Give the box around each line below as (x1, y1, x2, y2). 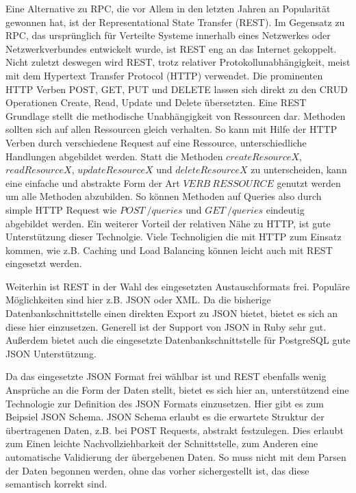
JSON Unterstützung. (5, 346, 97, 360)
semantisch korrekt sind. (5, 477, 107, 491)
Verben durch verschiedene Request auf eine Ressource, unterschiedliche (5, 135, 307, 149)
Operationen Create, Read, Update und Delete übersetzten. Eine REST (5, 95, 307, 110)
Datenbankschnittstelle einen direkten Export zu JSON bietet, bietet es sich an (5, 306, 338, 320)
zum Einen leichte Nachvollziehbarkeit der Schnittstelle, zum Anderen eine (5, 436, 318, 451)
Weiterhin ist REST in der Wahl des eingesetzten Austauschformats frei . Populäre (5, 279, 350, 293)
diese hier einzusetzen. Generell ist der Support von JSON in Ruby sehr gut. (5, 319, 327, 333)
